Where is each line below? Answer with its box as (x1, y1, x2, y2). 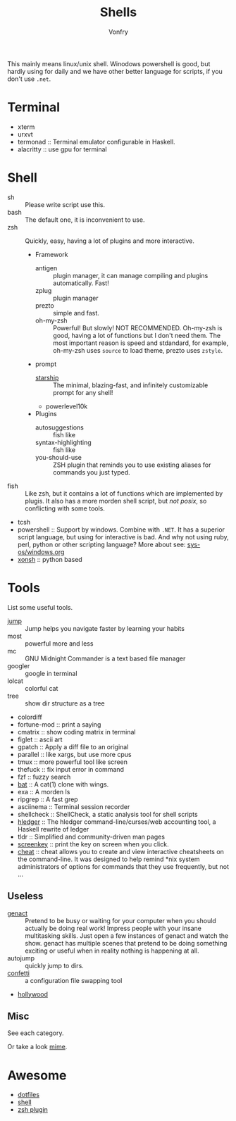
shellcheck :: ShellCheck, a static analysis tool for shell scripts (17, 810, 199, 818)
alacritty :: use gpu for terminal (17, 145, 107, 154)
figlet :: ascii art (17, 735, 63, 744)
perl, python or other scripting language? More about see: (17, 540, 186, 549)
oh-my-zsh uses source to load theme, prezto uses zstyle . (52, 346, 223, 354)
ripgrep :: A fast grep (17, 795, 79, 803)
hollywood (17, 990, 48, 998)
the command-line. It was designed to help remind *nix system (17, 855, 200, 863)
